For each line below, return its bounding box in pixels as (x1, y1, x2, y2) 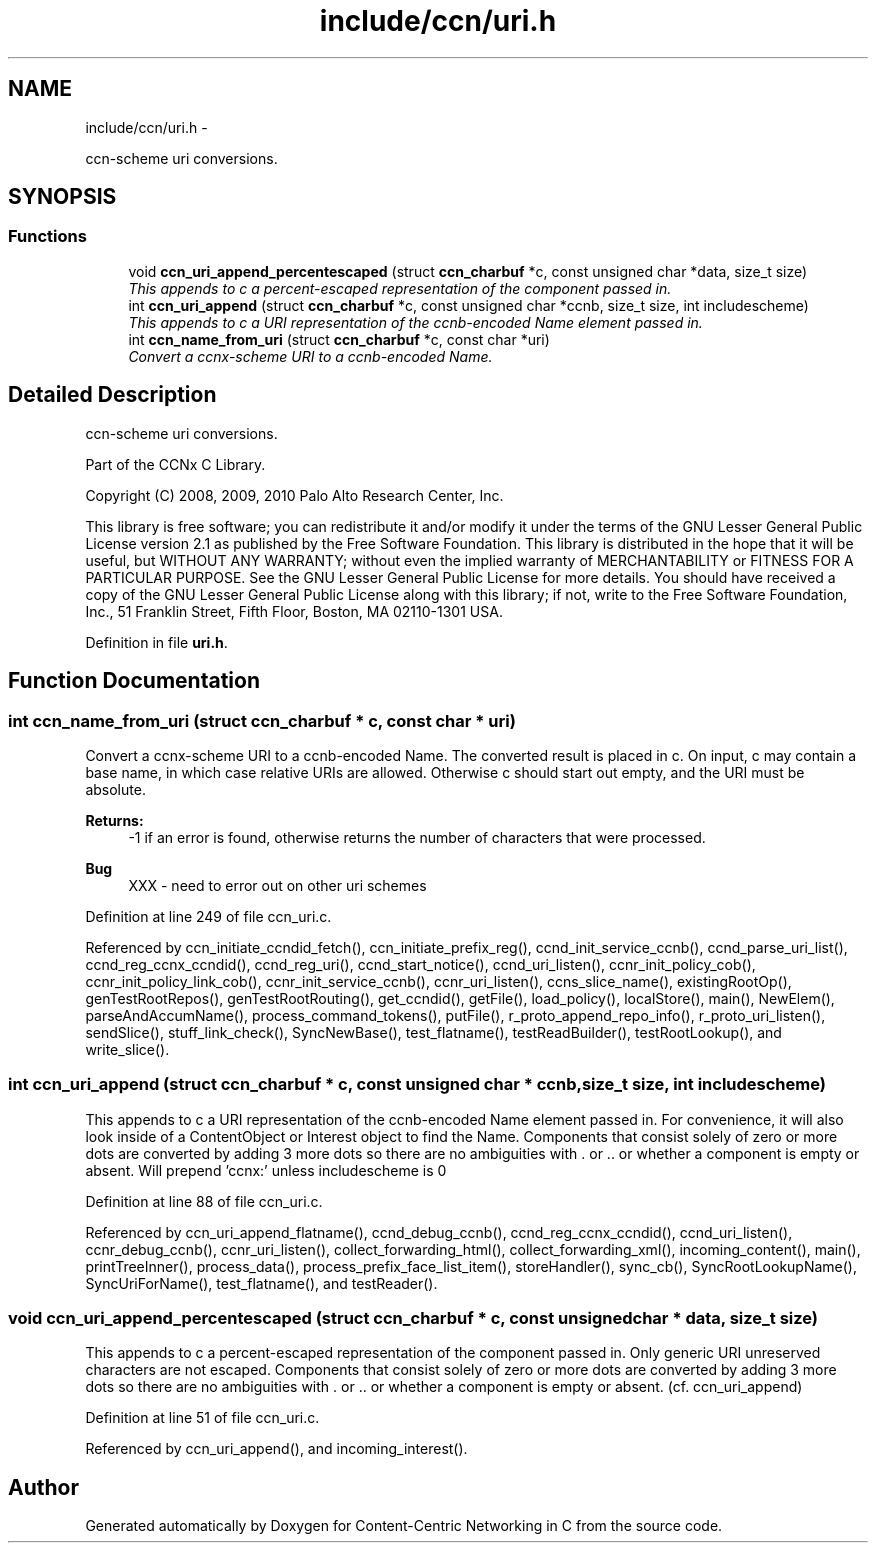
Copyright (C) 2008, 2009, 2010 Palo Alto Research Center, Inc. (85, 486, 504, 504)
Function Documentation (8, 668, 260, 694)
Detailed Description (8, 382, 217, 408)
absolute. (85, 780, 146, 798)
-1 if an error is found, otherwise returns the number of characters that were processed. (128, 828, 706, 846)
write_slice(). (85, 1040, 170, 1058)
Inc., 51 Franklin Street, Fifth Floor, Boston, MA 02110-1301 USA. (85, 602, 503, 620)
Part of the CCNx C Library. (85, 455, 266, 473)
